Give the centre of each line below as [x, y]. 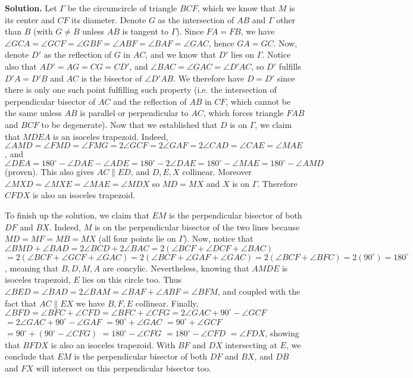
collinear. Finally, [167, 303]
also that [21, 66]
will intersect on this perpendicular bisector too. [123, 368]
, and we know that [181, 54]
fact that [21, 303]
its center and [30, 19]
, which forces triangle [243, 113]
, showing [282, 333]
